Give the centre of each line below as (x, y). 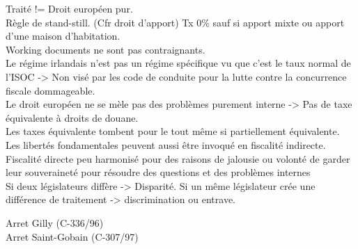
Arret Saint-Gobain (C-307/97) (72, 236)
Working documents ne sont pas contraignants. (106, 49)
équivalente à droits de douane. (72, 117)
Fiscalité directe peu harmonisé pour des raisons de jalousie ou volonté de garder (178, 158)
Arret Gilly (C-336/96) (55, 222)
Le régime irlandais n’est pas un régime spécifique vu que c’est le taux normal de (178, 63)
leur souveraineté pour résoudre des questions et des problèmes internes (158, 172)
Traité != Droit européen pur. (69, 8)
